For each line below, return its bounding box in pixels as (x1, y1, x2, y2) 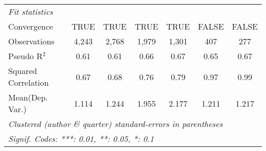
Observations (8, 35, 55, 47)
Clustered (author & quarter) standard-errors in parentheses (8, 118, 223, 130)
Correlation (8, 77, 49, 88)
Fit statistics (8, 6, 53, 17)
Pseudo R (8, 50, 43, 62)
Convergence (8, 20, 53, 32)
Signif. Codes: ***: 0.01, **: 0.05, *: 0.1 (8, 133, 154, 144)
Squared (8, 65, 37, 77)
